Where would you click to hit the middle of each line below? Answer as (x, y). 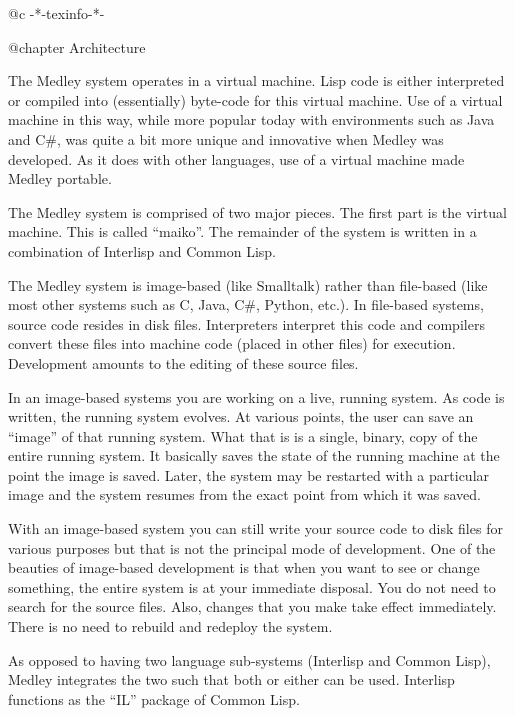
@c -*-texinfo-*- (56, 13)
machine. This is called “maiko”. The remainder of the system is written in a (242, 231)
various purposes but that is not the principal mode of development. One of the (252, 547)
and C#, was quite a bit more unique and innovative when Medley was (226, 138)
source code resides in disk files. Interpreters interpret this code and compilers (246, 323)
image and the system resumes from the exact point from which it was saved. (245, 494)
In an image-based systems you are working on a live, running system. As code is (256, 396)
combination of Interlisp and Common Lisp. (142, 250)
